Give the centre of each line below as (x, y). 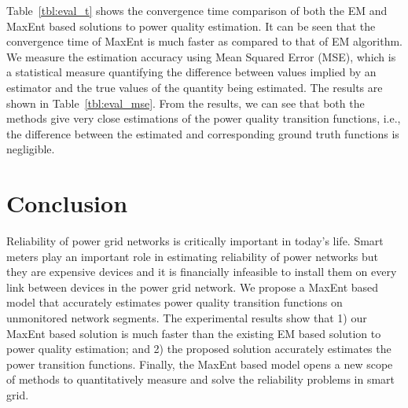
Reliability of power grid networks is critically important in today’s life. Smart (195, 241)
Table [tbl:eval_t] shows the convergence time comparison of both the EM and (197, 10)
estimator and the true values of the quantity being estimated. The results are (195, 87)
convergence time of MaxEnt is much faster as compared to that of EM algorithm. (204, 41)
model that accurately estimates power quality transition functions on (175, 302)
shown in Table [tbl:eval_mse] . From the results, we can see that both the (186, 103)
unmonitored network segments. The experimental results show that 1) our (187, 318)
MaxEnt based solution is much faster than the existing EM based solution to (194, 333)
